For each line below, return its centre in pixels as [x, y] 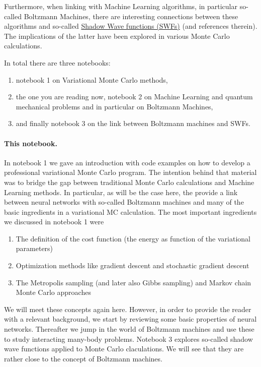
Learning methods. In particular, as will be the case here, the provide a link [121, 192]
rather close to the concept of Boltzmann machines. [83, 358]
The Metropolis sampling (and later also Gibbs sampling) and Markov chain [134, 282]
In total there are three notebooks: [57, 62]
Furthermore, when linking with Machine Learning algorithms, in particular [121, 6]
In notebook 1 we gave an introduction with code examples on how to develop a [127, 162]
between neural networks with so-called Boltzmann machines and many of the [124, 202]
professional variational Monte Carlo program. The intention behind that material [130, 172]
